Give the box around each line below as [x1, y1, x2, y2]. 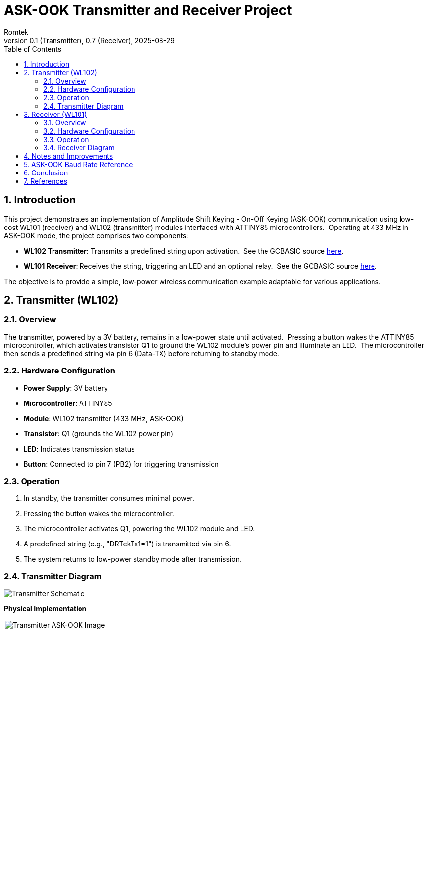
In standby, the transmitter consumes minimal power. [24, 494, 194, 503]
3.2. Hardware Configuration [43, 126, 135, 135]
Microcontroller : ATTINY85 [24, 399, 112, 407]
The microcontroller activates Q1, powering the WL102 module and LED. [24, 524, 255, 533]
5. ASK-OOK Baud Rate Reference [24, 160, 133, 169]
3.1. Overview [43, 118, 86, 127]
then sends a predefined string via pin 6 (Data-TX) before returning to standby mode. [4, 349, 279, 358]
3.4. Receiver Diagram [43, 143, 115, 152]
